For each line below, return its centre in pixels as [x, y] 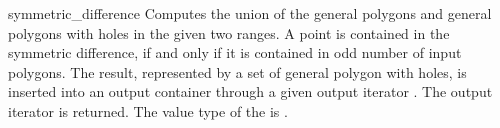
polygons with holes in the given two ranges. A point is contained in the [229, 32]
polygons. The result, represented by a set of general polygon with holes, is [237, 71]
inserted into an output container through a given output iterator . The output [250, 91]
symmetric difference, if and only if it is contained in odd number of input [235, 52]
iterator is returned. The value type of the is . [148, 110]
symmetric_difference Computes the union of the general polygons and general [250, 13]
